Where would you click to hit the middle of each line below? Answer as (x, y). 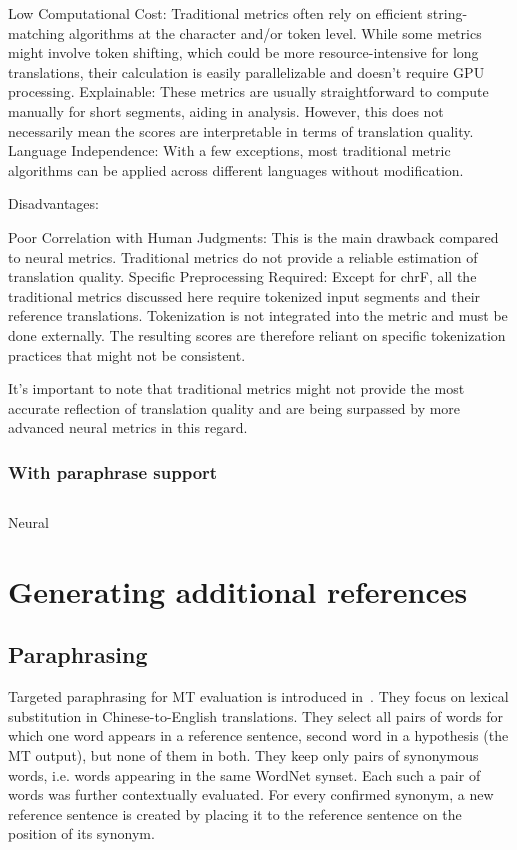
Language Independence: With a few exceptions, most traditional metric (229, 150)
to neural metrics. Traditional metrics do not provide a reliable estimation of (243, 256)
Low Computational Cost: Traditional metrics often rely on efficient (215, 13)
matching (36, 32)
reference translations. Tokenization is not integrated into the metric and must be (258, 315)
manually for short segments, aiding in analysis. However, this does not (226, 110)
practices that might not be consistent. (127, 354)
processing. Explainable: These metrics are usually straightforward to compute (248, 91)
